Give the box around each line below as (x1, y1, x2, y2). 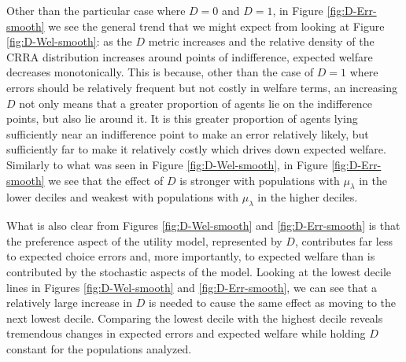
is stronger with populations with (179, 172, 340, 188)
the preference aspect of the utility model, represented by (6, 232, 282, 249)
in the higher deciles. (257, 189, 358, 205)
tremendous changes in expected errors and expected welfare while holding (6, 325, 366, 342)
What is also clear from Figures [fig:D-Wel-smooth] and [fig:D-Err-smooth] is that (6, 217, 400, 234)
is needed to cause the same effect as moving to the (148, 294, 396, 311)
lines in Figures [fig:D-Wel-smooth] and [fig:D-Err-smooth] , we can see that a (6, 279, 378, 295)
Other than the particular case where (6, 2, 186, 18)
